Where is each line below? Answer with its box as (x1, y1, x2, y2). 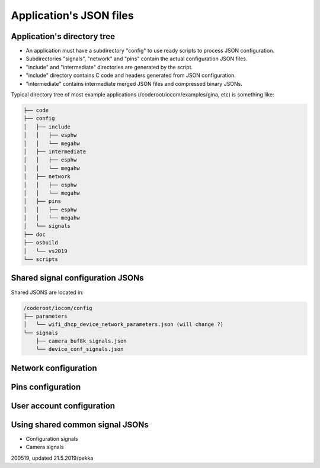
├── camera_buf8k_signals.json (36, 338, 127, 344)
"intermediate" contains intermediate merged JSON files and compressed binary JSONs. (25, 80, 243, 87)
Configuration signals (25, 435, 78, 443)
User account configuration (11, 401, 116, 411)
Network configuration (11, 363, 97, 373)
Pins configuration (11, 382, 81, 392)
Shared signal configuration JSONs (11, 273, 145, 283)
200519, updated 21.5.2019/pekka (11, 454, 94, 461)
